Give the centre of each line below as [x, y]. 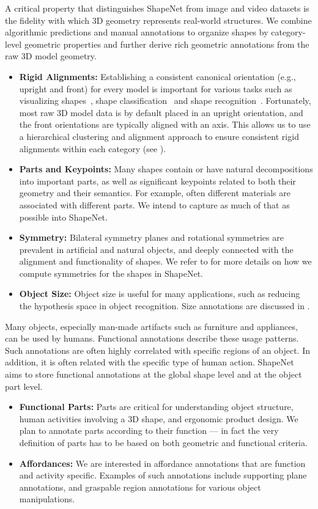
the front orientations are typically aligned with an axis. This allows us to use [165, 124]
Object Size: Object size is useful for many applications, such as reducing [160, 294]
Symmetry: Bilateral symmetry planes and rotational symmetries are [151, 237]
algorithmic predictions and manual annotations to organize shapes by [137, 32]
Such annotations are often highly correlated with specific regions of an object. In [157, 350]
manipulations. [47, 499]
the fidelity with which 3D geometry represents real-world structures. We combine [158, 20]
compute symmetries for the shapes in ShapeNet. [111, 273]
